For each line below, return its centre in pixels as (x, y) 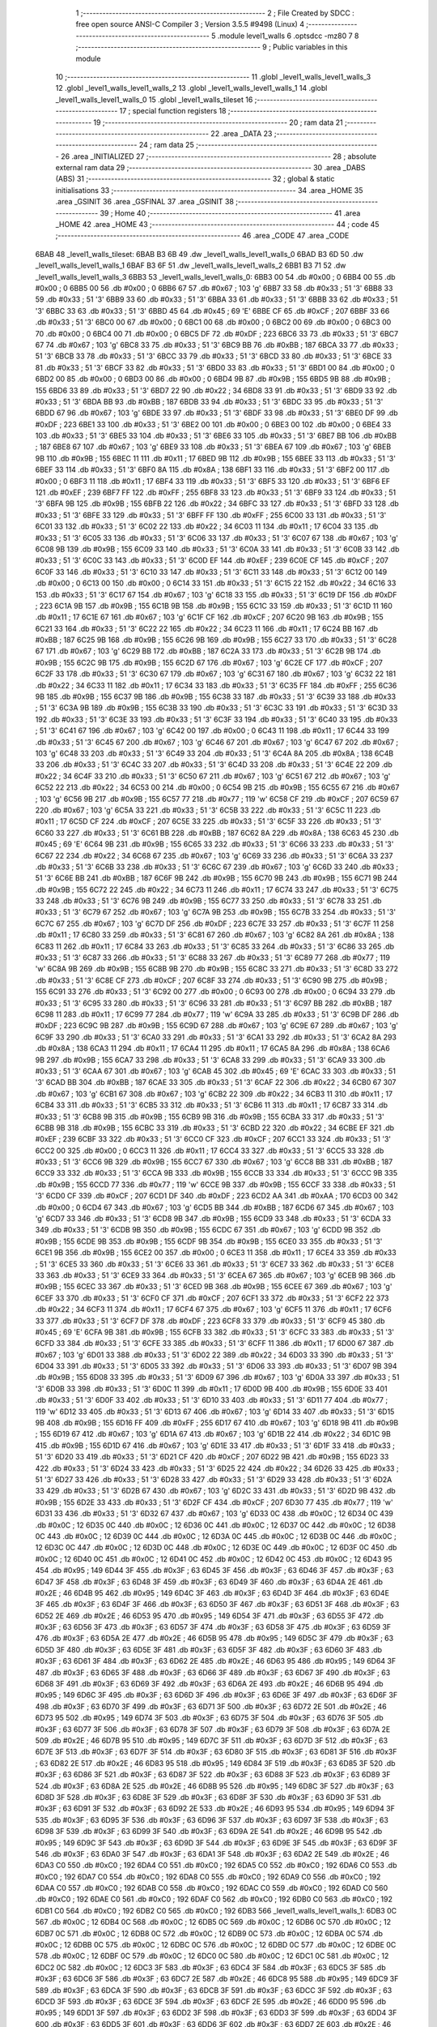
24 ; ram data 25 (166, 145)
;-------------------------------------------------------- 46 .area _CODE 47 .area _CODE (202, 236)
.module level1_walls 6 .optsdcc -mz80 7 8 (288, 36)
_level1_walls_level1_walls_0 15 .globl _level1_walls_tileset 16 (154, 99)
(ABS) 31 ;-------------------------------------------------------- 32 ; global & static (195, 179)
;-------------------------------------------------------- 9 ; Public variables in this (212, 47)
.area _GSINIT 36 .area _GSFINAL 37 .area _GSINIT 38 (145, 202)
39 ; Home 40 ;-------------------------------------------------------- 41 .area (230, 213)
